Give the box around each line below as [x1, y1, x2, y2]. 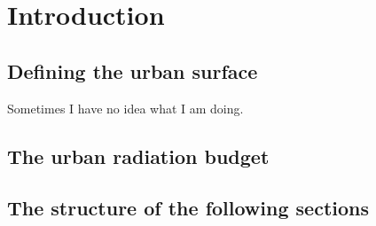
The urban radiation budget [7, 142, 270, 169]
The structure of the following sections [7, 194, 370, 222]
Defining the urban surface [7, 57, 258, 84]
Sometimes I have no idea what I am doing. [7, 98, 244, 117]
